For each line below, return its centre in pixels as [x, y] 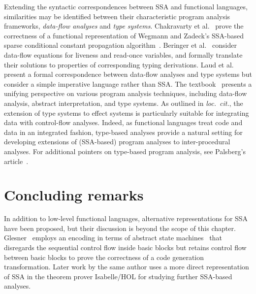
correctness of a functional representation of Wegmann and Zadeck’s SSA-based [124, 35]
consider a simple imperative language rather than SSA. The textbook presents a [128, 83]
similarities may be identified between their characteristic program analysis [117, 16]
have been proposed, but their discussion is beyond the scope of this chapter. [120, 228]
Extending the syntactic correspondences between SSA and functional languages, [126, 6]
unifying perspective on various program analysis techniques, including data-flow [126, 93]
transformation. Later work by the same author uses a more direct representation [127, 267]
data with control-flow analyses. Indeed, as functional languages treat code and [123, 122]
